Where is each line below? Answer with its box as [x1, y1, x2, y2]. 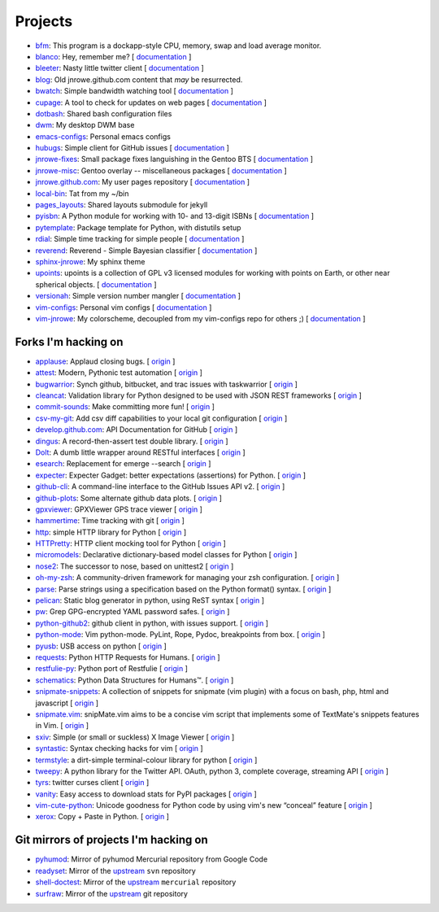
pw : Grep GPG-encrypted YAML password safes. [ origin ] [35, 607, 230, 617]
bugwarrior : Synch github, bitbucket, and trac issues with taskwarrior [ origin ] [35, 379, 298, 389]
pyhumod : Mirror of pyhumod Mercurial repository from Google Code [35, 854, 268, 864]
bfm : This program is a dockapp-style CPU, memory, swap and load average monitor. [35, 41, 322, 50]
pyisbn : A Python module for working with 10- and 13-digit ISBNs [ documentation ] [35, 212, 315, 221]
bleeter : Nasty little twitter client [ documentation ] [35, 63, 204, 73]
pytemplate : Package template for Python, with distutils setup [35, 222, 241, 232]
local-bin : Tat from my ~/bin [35, 188, 129, 199]
